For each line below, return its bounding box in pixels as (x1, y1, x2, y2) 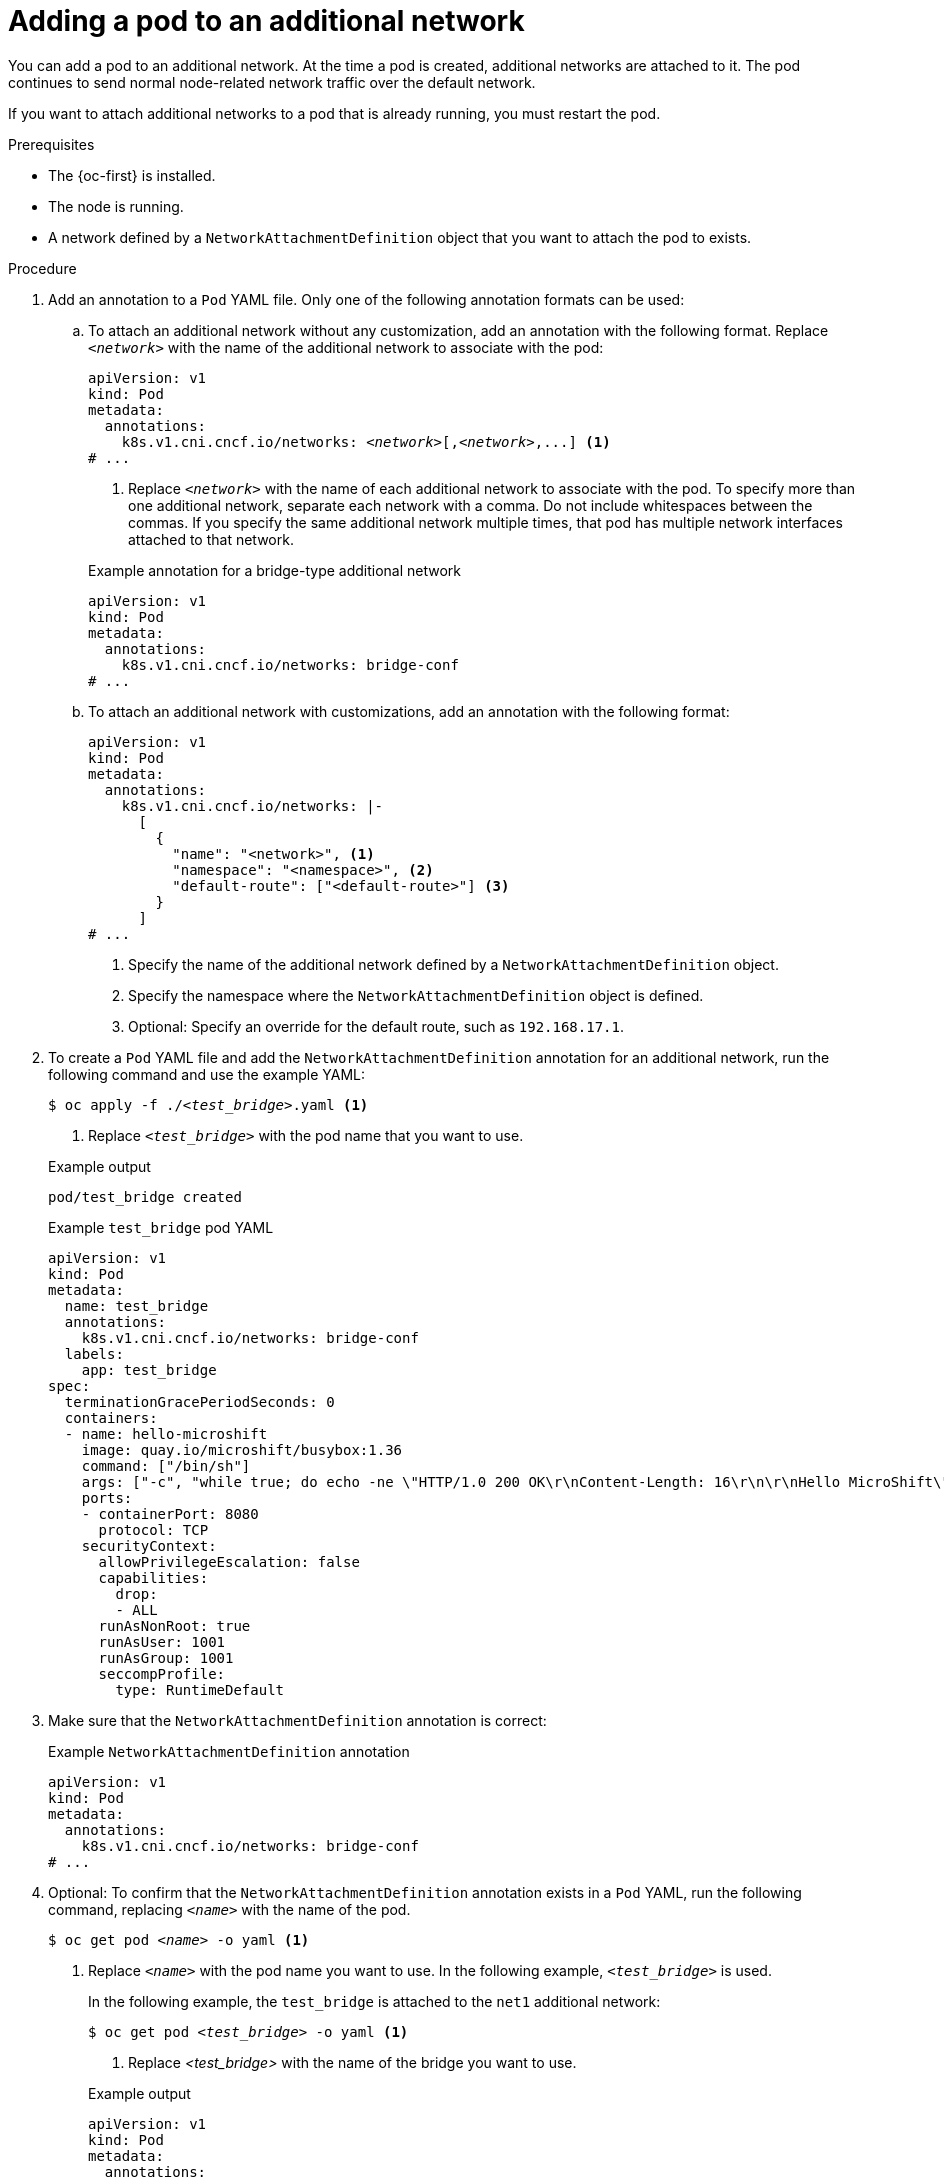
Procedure (8, 259, 77, 277)
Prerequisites (8, 135, 95, 153)
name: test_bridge (64, 1297, 209, 1314)
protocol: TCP (98, 1521, 209, 1538)
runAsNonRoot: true (98, 1617, 251, 1634)
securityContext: (81, 1537, 217, 1554)
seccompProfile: (98, 1665, 226, 1682)
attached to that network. (128, 530, 294, 548)
